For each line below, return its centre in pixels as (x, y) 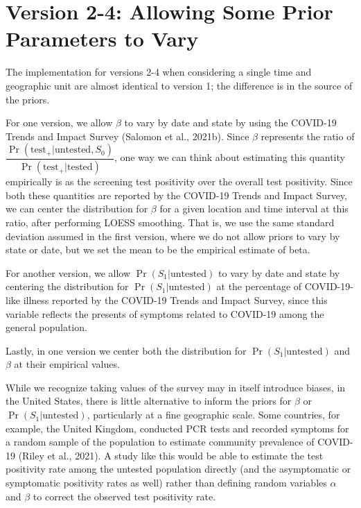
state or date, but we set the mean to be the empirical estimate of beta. (158, 249)
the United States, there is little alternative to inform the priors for (149, 401)
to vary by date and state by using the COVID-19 (230, 122)
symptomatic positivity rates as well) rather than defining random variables (166, 483)
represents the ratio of (308, 136)
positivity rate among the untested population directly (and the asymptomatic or (178, 469)
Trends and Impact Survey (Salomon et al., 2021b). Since (127, 136)
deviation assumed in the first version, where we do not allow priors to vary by (173, 236)
